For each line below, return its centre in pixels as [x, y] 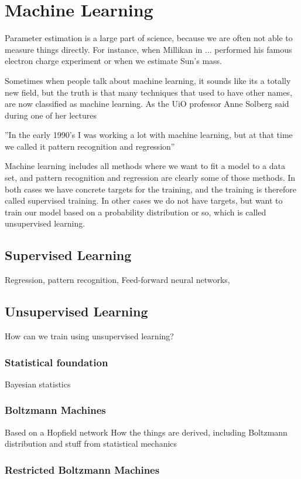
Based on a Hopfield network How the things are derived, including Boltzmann [146, 432]
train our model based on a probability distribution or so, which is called [136, 212]
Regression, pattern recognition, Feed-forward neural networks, [117, 280]
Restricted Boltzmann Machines [82, 469]
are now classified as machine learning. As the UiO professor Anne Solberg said [147, 104]
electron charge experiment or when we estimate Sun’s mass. [114, 61]
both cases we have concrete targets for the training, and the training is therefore [150, 189]
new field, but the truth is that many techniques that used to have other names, [148, 92]
